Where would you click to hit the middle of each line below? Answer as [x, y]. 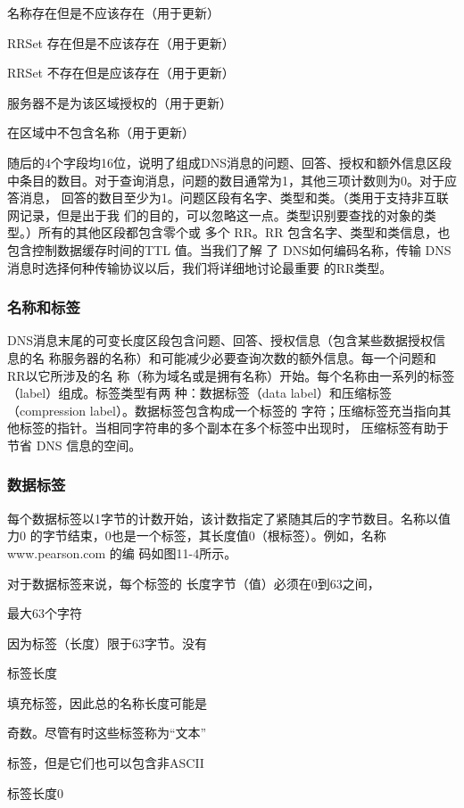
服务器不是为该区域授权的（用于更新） [120, 102]
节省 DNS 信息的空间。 [75, 445]
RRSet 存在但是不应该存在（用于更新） [121, 42]
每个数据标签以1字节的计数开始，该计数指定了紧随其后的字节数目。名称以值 [229, 518]
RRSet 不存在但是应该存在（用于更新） [121, 73]
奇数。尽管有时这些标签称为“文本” [107, 733]
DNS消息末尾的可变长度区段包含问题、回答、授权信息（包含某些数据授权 [220, 340]
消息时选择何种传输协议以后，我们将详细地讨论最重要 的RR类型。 [200, 267]
